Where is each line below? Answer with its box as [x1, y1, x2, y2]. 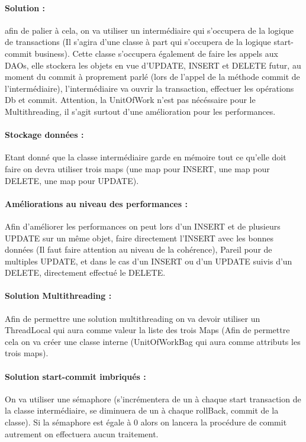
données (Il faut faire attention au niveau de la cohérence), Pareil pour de [5, 243, 272, 256]
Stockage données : [5, 128, 84, 141]
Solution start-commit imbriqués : [5, 370, 146, 382]
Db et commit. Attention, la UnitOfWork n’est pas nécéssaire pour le [5, 93, 256, 106]
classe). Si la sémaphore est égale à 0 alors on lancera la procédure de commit [5, 416, 287, 428]
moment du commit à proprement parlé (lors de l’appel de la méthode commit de [5, 70, 300, 83]
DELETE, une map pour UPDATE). [5, 174, 139, 186]
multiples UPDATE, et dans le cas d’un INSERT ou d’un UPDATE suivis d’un [5, 254, 292, 267]
